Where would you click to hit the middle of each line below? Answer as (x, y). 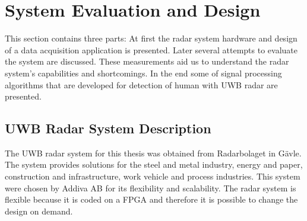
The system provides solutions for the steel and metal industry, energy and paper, (154, 164)
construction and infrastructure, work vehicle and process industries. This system (153, 176)
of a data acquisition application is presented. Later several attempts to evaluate (151, 49)
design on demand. (39, 211)
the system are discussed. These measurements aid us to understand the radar (147, 61)
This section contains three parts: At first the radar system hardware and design (151, 38)
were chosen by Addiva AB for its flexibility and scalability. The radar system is (151, 188)
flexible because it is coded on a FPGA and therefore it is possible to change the (151, 199)
